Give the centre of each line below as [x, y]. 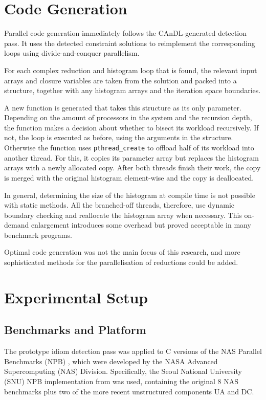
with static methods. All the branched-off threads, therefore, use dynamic [119, 205]
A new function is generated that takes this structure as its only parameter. [123, 107]
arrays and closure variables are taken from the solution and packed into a [120, 80]
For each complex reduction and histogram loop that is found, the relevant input [131, 70]
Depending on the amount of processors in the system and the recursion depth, [128, 117]
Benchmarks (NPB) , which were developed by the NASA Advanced [111, 361]
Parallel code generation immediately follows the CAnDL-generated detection [126, 33]
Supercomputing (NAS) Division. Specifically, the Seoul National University [123, 371]
